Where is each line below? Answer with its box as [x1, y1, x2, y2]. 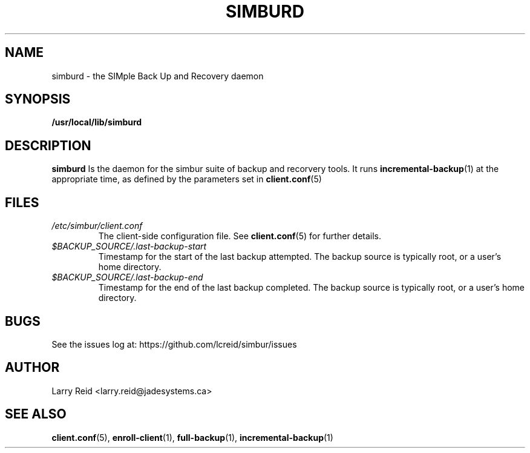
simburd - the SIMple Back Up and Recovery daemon [51, 70, 264, 81]
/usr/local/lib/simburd [51, 117, 142, 128]
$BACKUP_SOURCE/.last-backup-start [51, 241, 207, 252]
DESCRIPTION [5, 137, 91, 153]
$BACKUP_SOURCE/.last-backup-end [51, 272, 203, 283]
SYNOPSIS [5, 91, 71, 107]
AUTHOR [5, 360, 60, 375]
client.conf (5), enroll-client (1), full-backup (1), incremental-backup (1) [51, 432, 333, 443]
